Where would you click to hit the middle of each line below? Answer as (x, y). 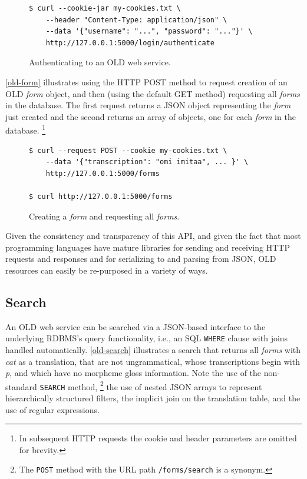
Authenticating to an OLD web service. (100, 62)
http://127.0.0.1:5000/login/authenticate (130, 43)
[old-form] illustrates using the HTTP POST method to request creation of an (146, 82)
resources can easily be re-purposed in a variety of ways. (107, 270)
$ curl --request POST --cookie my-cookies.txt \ (128, 150)
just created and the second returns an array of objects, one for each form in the (151, 116)
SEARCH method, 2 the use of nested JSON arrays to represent (151, 385)
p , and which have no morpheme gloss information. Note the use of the (133, 373)
